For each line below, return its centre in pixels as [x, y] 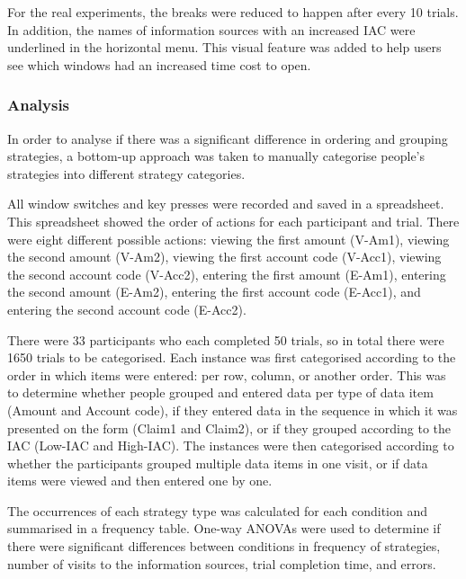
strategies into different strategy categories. [126, 173]
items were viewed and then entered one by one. [140, 481]
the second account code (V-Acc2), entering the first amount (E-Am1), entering [227, 274]
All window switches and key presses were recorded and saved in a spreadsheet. [226, 204]
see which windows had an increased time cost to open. [159, 64]
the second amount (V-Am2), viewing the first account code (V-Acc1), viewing [224, 257]
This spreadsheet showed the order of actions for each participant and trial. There [233, 221]
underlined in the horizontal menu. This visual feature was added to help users [224, 47]
